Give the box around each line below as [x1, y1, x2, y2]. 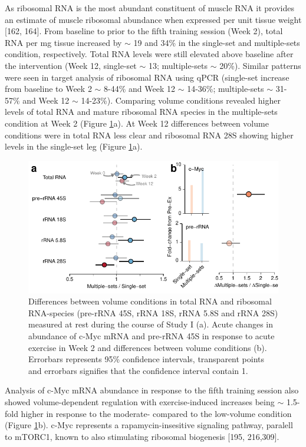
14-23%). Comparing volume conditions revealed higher [81, 94, 281, 106]
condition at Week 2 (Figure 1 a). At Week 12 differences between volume [5, 117, 269, 129]
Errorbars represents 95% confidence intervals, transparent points [28, 353, 265, 365]
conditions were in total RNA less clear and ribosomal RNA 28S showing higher [5, 128, 294, 141]
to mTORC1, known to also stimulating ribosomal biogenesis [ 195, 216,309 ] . [5, 430, 279, 442]
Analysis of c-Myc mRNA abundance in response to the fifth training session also [5, 384, 299, 396]
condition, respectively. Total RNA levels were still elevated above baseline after [5, 48, 294, 60]
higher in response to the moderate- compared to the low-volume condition [21, 407, 292, 419]
